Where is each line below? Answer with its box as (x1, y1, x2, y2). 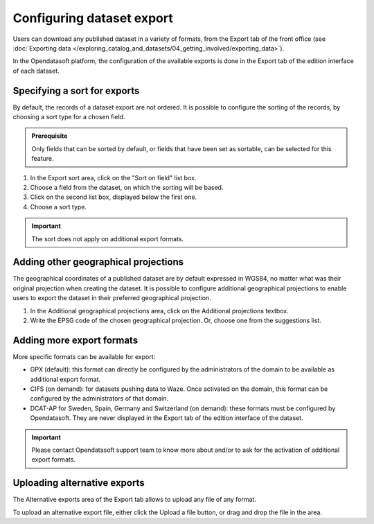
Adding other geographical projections (12, 256, 184, 268)
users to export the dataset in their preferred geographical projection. (12, 294, 211, 302)
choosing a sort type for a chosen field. (12, 113, 125, 121)
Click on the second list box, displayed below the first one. (30, 193, 197, 201)
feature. (31, 155, 55, 163)
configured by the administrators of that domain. (30, 394, 169, 403)
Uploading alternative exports (12, 477, 145, 489)
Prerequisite (31, 132, 68, 140)
